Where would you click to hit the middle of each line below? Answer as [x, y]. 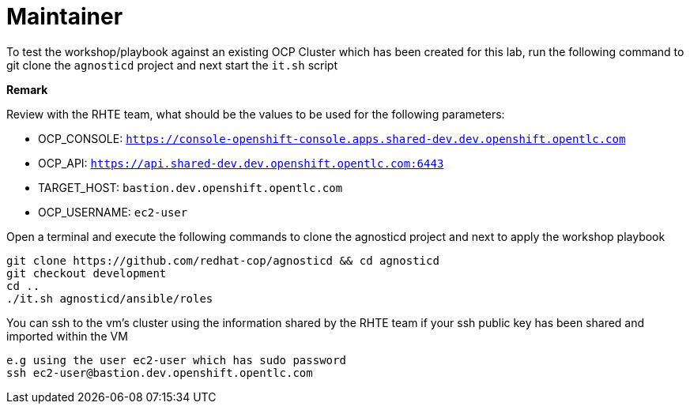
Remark [27, 89]
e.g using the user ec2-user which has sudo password [176, 360]
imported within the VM [67, 336]
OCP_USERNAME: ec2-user [113, 212]
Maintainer [65, 17]
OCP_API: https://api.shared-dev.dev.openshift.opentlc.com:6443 [241, 163]
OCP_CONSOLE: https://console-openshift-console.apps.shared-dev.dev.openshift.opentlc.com [332, 138]
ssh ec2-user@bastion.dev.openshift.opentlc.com [160, 372]
